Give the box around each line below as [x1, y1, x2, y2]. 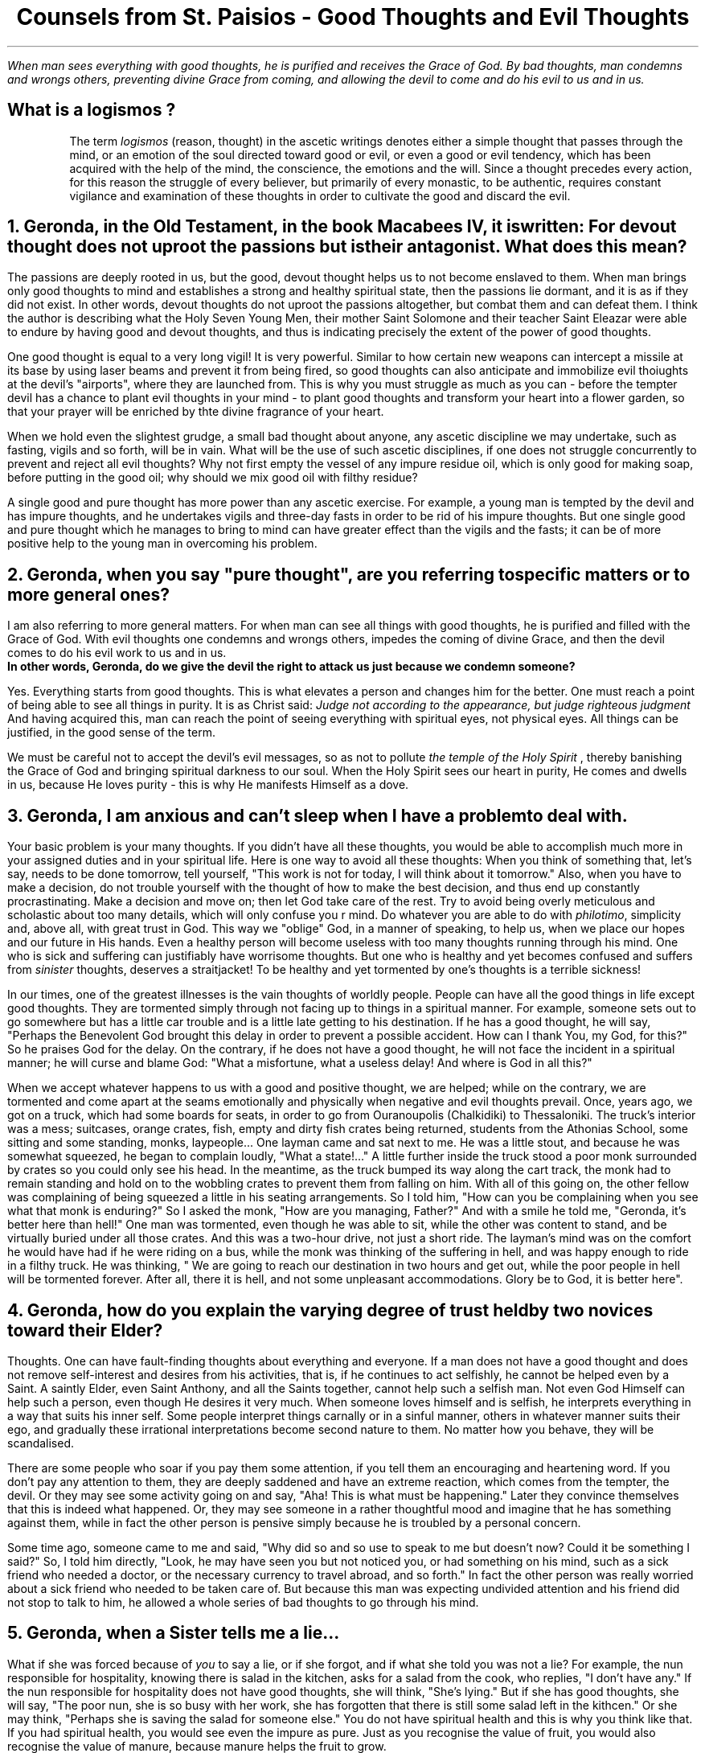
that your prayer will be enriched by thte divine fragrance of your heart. [7, 404, 384, 419]
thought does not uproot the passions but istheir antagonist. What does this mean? [7, 236, 687, 257]
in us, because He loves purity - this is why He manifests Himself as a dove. [7, 778, 409, 792]
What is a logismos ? [7, 100, 176, 121]
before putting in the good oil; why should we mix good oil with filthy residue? [7, 470, 418, 485]
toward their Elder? [7, 1320, 163, 1340]
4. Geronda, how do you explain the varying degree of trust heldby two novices [7, 1299, 654, 1320]
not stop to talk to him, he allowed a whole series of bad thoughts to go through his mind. [7, 1595, 479, 1609]
